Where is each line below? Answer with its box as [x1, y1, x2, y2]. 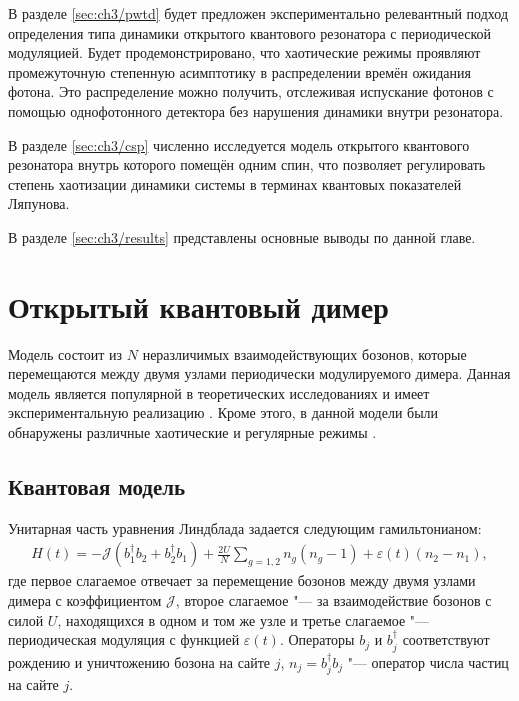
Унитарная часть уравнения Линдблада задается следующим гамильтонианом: [8, 517, 482, 538]
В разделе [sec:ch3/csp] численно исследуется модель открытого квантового [8, 134, 470, 155]
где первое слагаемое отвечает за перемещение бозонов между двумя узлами [8, 570, 476, 591]
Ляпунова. [8, 193, 70, 214]
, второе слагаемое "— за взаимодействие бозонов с [175, 590, 492, 611]
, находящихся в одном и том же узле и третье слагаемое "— [57, 609, 430, 630]
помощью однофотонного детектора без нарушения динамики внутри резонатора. [8, 100, 504, 121]
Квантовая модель [8, 471, 186, 502]
